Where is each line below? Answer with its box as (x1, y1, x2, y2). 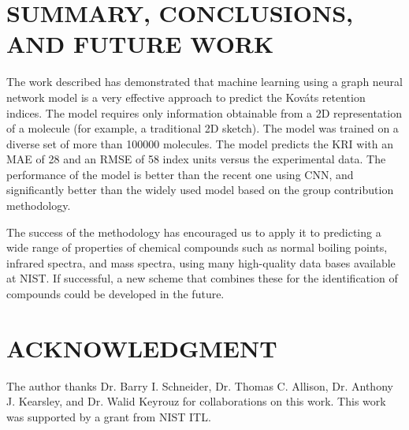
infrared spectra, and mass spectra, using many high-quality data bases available (6, 254, 396, 271)
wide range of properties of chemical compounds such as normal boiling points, (6, 239, 388, 256)
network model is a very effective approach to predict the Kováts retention (6, 88, 366, 105)
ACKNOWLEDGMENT (6, 331, 277, 364)
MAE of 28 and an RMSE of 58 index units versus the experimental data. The (6, 151, 386, 167)
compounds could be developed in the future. (6, 286, 225, 302)
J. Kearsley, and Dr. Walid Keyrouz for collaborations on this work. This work (6, 393, 386, 409)
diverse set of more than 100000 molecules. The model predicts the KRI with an (6, 135, 393, 151)
